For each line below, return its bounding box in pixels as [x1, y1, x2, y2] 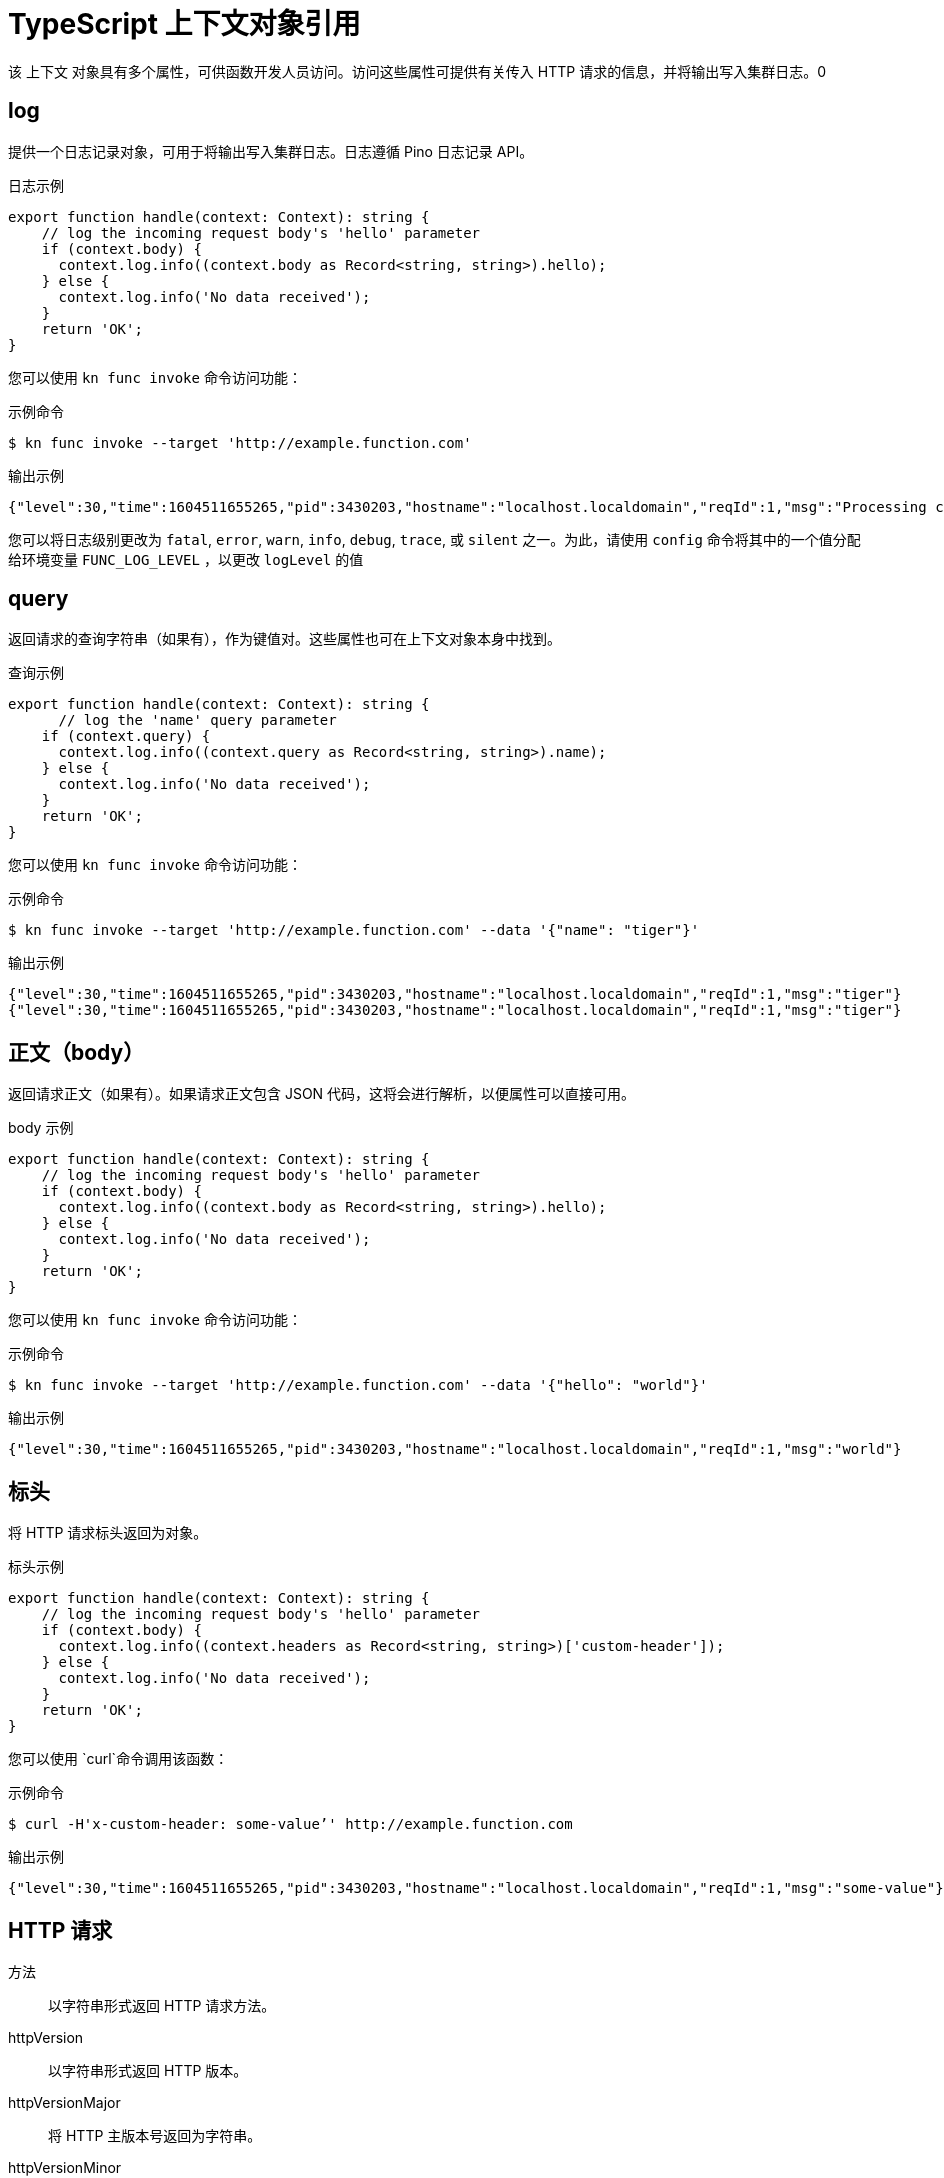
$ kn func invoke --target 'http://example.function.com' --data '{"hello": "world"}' [8, 1377, 708, 1394]
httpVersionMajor [8, 2093, 121, 2111]
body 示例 [8, 1119, 74, 1137]
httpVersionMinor [8, 2158, 122, 2176]
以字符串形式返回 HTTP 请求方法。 [48, 1996, 276, 2014]
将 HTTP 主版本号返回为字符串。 [48, 2126, 262, 2144]
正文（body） [8, 1039, 145, 1065]
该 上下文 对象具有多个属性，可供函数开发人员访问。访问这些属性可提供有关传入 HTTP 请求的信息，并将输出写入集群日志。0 [8, 62, 826, 80]
